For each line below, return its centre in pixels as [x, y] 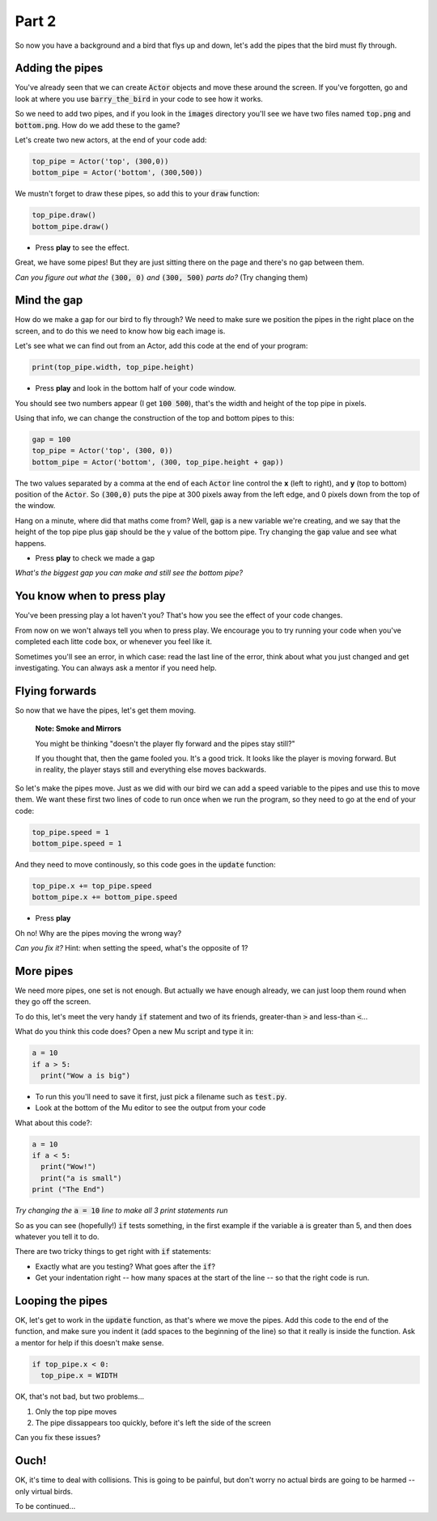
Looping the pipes [62, 1301]
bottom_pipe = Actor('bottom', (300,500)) [117, 173]
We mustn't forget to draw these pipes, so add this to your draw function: [138, 193]
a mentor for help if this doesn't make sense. [89, 1342]
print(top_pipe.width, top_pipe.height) [113, 367]
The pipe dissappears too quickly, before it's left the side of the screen [153, 1422]
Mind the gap [49, 301]
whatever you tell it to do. [57, 1236]
